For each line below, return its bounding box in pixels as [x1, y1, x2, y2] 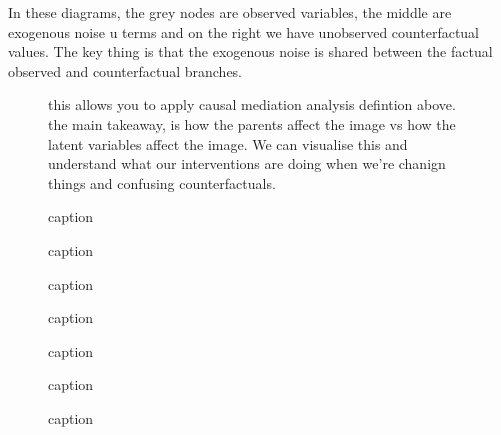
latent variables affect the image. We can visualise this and [48, 133, 408, 154]
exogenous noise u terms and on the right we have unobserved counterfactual [8, 21, 480, 42]
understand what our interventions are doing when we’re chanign [48, 153, 446, 174]
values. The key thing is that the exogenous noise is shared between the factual [8, 41, 493, 62]
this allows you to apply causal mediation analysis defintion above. [48, 94, 456, 115]
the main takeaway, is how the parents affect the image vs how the [48, 113, 456, 134]
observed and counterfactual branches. [8, 60, 243, 81]
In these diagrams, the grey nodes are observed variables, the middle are [8, 2, 452, 22]
